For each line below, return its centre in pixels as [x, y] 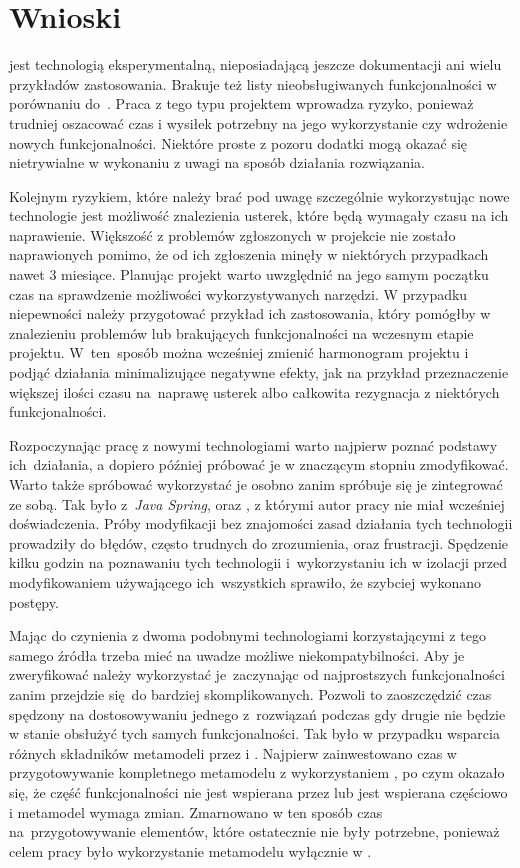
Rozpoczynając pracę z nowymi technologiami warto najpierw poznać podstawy [253, 444]
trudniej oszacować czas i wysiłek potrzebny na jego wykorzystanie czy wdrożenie [258, 122]
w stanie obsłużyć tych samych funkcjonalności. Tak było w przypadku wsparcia [254, 733]
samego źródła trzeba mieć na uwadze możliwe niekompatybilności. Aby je [237, 654]
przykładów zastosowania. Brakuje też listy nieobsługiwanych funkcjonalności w [253, 83]
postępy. [34, 601]
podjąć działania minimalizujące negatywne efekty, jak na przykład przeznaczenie [259, 372]
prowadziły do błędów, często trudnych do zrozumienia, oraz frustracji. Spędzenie [259, 542]
